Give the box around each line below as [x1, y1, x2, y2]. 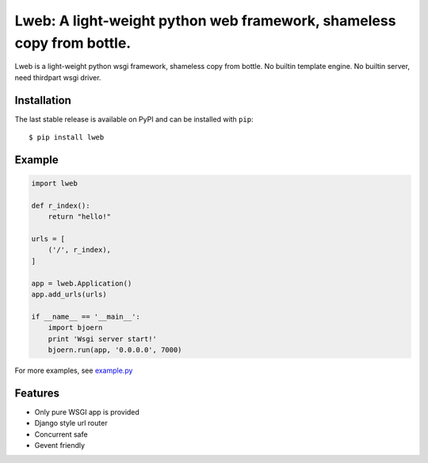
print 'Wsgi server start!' [48, 334, 158, 343]
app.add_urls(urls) [31, 289, 107, 299]
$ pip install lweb [29, 133, 105, 142]
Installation [14, 94, 71, 107]
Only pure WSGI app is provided [34, 407, 140, 416]
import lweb [31, 179, 78, 188]
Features [14, 386, 59, 400]
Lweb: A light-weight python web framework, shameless [14, 12, 396, 29]
